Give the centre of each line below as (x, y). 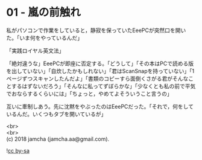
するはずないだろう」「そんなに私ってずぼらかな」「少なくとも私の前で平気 (103, 86)
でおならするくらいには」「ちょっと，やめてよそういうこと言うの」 (90, 94)
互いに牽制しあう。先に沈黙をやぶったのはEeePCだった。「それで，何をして (100, 106)
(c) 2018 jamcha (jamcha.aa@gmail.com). (58, 139)
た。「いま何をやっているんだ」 (45, 37)
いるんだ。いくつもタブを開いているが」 (56, 114)
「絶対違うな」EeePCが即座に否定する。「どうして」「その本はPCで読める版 (100, 63)
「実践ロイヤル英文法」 (35, 50)
